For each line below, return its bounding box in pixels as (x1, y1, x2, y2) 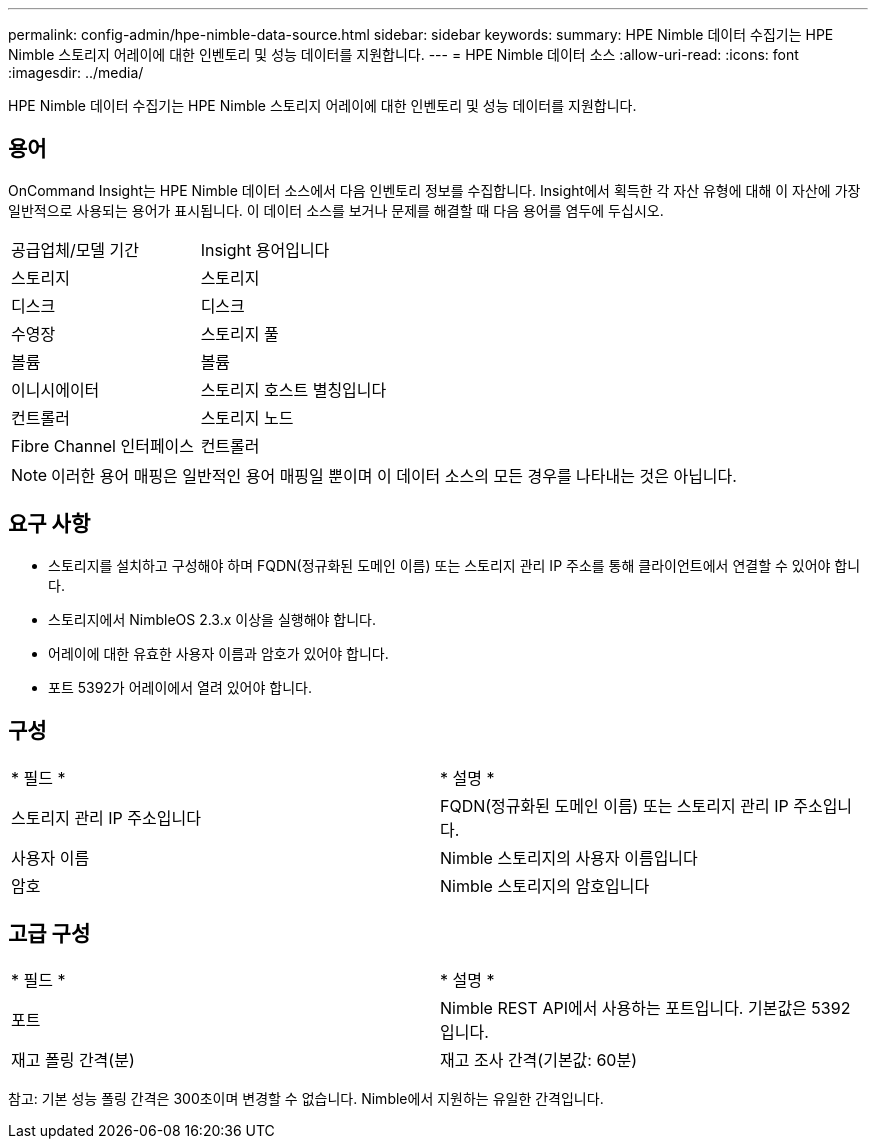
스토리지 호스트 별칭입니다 (200, 379, 387, 400)
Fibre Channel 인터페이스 (11, 435, 195, 456)
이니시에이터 (11, 379, 100, 400)
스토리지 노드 (200, 407, 294, 428)
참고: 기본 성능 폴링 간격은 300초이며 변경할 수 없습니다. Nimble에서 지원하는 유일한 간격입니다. (8, 1090, 604, 1108)
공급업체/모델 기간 (11, 239, 140, 260)
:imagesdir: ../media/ (8, 64, 144, 81)
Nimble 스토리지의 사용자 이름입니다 (440, 847, 698, 868)
